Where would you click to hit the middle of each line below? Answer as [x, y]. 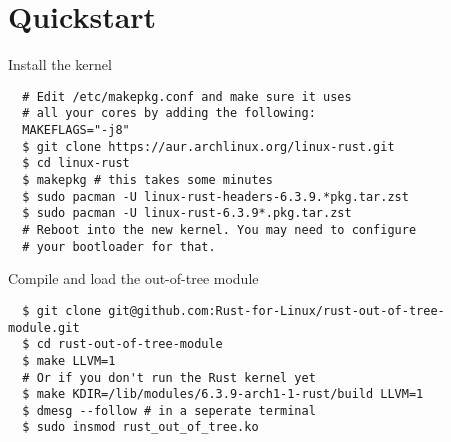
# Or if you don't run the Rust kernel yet [169, 377]
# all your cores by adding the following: [169, 113]
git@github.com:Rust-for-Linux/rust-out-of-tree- [276, 310]
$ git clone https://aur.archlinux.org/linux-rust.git [208, 146]
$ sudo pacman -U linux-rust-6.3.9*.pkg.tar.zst [187, 213]
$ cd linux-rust [76, 163]
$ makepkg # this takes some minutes [147, 180]
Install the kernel [60, 64]
